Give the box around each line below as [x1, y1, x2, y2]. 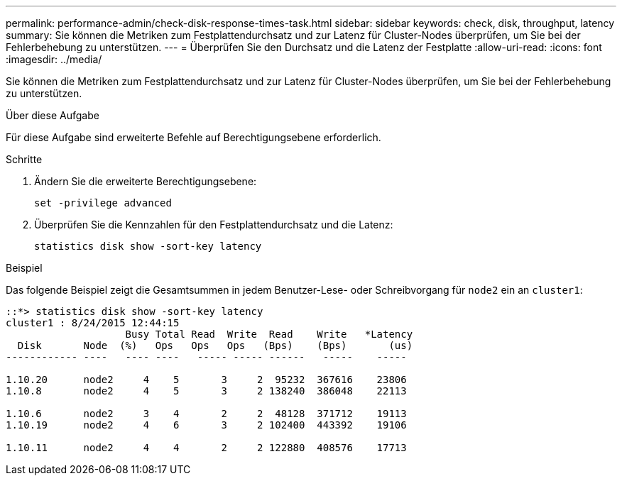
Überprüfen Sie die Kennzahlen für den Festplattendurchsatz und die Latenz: [34, 219, 393, 231]
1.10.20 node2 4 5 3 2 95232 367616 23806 [6, 374, 407, 385]
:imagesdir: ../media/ [6, 53, 102, 65]
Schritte [6, 153, 43, 165]
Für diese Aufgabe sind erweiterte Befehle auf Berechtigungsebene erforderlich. [6, 131, 381, 143]
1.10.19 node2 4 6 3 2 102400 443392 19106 [6, 419, 407, 431]
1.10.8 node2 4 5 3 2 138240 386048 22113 [6, 385, 407, 397]
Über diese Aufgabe [6, 109, 99, 121]
